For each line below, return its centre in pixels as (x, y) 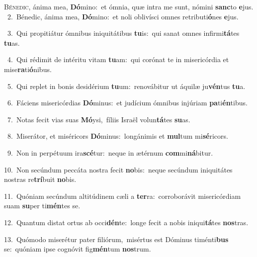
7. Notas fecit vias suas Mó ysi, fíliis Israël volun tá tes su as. (99, 119)
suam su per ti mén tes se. (42, 206)
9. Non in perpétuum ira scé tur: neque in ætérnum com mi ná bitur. (110, 152)
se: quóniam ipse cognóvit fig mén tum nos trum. (78, 249)
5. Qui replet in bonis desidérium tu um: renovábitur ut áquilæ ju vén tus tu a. (126, 86)
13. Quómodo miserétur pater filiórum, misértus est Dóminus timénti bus (116, 239)
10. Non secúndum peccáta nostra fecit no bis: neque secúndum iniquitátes (118, 169)
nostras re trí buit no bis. (40, 179)
